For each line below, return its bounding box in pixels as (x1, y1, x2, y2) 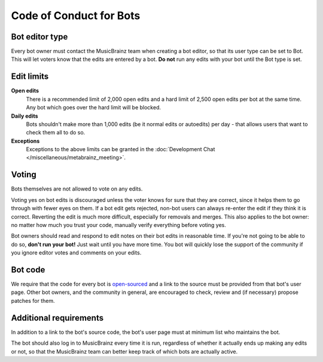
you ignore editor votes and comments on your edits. (11, 249, 142, 256)
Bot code (11, 265, 45, 275)
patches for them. (11, 297, 55, 304)
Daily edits (11, 112, 38, 119)
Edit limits (11, 72, 49, 82)
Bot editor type (11, 32, 68, 42)
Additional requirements (11, 312, 104, 323)
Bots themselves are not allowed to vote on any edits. (11, 185, 143, 192)
